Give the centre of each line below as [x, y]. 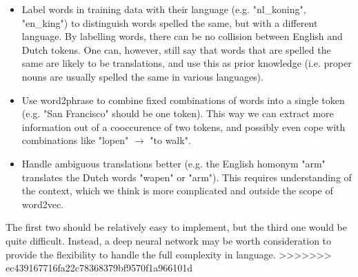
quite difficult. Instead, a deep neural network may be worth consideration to [169, 240]
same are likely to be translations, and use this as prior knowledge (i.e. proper [187, 63]
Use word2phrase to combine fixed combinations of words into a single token [183, 100]
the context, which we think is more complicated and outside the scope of [177, 191]
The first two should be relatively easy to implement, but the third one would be [177, 227]
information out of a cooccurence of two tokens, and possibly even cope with [183, 126]
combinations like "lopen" [75, 140]
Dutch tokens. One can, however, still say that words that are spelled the [176, 49]
